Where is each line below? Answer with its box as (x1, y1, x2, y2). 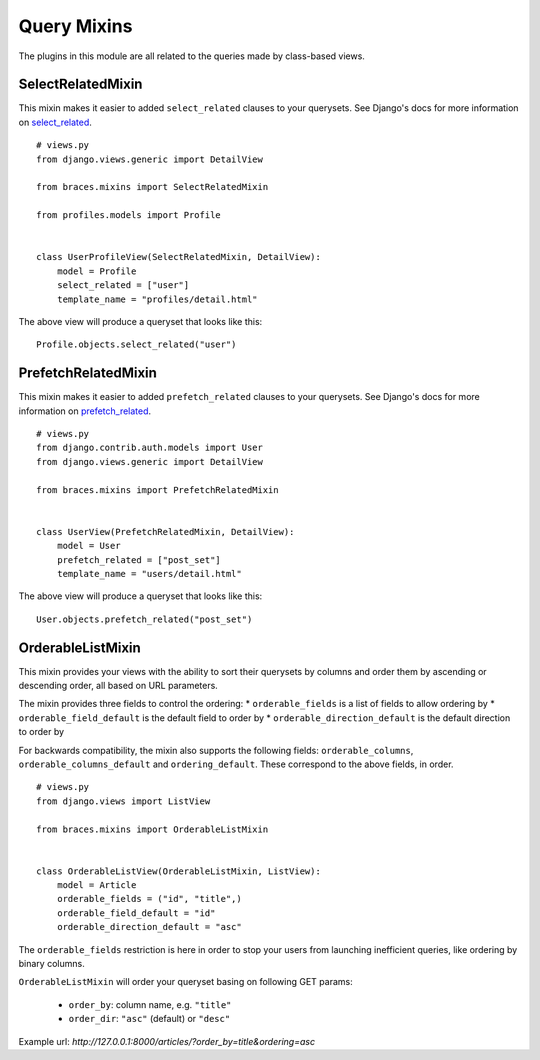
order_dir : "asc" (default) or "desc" (68, 1013, 231, 1025)
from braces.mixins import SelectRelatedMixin (36, 181, 269, 193)
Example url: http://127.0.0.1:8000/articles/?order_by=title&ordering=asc (18, 1035, 315, 1047)
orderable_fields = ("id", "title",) (56, 893, 242, 905)
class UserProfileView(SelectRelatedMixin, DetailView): (36, 251, 322, 263)
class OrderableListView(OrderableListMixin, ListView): (36, 865, 322, 877)
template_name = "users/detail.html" (56, 568, 242, 579)
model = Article (56, 880, 137, 891)
